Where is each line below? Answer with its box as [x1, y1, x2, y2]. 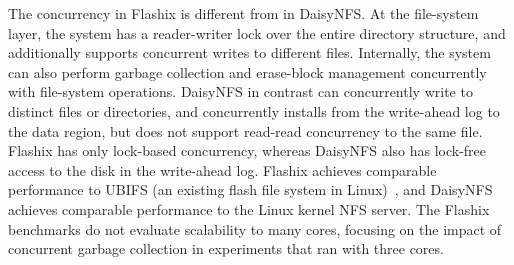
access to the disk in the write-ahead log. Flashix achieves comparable [8, 159, 437, 180]
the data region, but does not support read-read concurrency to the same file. [8, 120, 483, 141]
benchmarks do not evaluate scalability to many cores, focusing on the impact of [8, 218, 502, 239]
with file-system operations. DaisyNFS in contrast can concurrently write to [8, 81, 473, 102]
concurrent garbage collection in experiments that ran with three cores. [8, 238, 444, 259]
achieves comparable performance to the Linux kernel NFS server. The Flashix [8, 198, 490, 219]
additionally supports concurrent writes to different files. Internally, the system [8, 42, 491, 63]
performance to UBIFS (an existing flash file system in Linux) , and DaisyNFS [8, 179, 493, 200]
